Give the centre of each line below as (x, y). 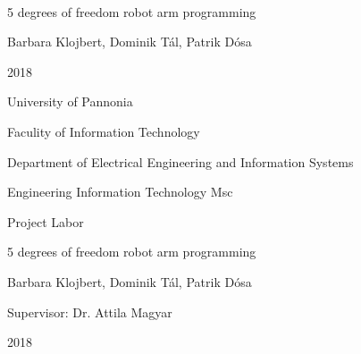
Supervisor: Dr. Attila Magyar (90, 312)
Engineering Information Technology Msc (120, 192)
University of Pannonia (70, 101)
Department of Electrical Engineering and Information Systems (180, 161)
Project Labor (46, 221)
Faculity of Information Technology (104, 131)
